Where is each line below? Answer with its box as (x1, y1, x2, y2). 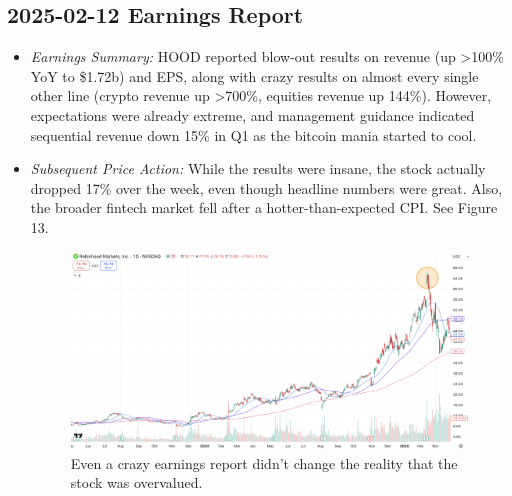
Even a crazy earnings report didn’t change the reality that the (70, 452, 458, 473)
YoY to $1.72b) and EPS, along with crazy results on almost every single (30, 65, 479, 86)
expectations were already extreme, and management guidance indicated (30, 104, 475, 125)
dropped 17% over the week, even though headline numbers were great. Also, (30, 177, 503, 198)
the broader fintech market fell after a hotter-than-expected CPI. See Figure (30, 197, 498, 218)
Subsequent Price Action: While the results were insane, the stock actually (30, 158, 486, 179)
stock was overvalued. (70, 472, 203, 493)
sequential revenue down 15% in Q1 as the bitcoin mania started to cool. (30, 124, 477, 145)
